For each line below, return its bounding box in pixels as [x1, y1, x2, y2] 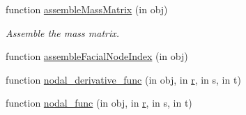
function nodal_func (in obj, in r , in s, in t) [6, 95, 192, 110]
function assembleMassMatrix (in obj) [6, 2, 168, 16]
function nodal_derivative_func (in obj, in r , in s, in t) [6, 72, 241, 86]
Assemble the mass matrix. [6, 25, 120, 40]
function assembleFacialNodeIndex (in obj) [6, 49, 188, 63]
